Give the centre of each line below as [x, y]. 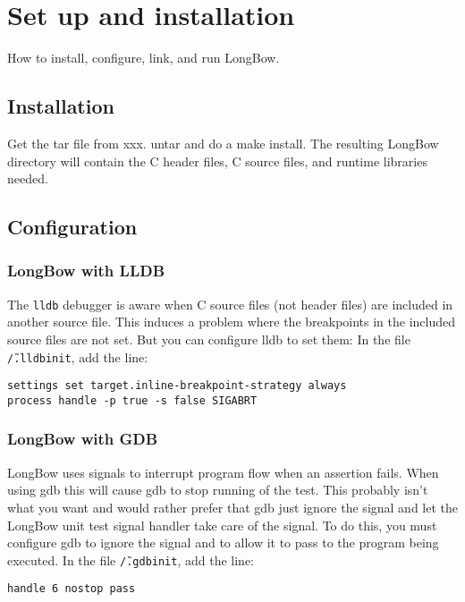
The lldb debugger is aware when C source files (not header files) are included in [230, 304]
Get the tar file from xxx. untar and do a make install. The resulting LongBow [223, 143]
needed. [28, 178]
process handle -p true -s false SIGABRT [132, 400]
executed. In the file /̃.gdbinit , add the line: [131, 560]
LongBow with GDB [83, 439]
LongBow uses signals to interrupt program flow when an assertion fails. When [223, 472]
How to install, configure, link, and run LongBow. [144, 58]
